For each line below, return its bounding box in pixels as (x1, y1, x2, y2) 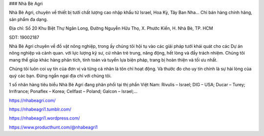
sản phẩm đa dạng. (9, 16, 48, 22)
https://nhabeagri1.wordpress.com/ (9, 115, 80, 121)
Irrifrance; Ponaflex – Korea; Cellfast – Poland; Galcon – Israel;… (9, 88, 138, 95)
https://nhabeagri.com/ (9, 97, 56, 103)
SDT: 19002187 (9, 34, 39, 40)
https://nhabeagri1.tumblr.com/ (9, 106, 71, 112)
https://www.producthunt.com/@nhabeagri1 (9, 124, 98, 130)
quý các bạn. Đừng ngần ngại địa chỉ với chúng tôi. (9, 73, 112, 78)
